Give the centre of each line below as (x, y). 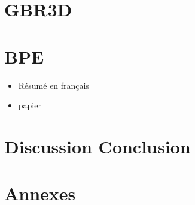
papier (30, 105)
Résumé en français (54, 85)
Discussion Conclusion (97, 146)
